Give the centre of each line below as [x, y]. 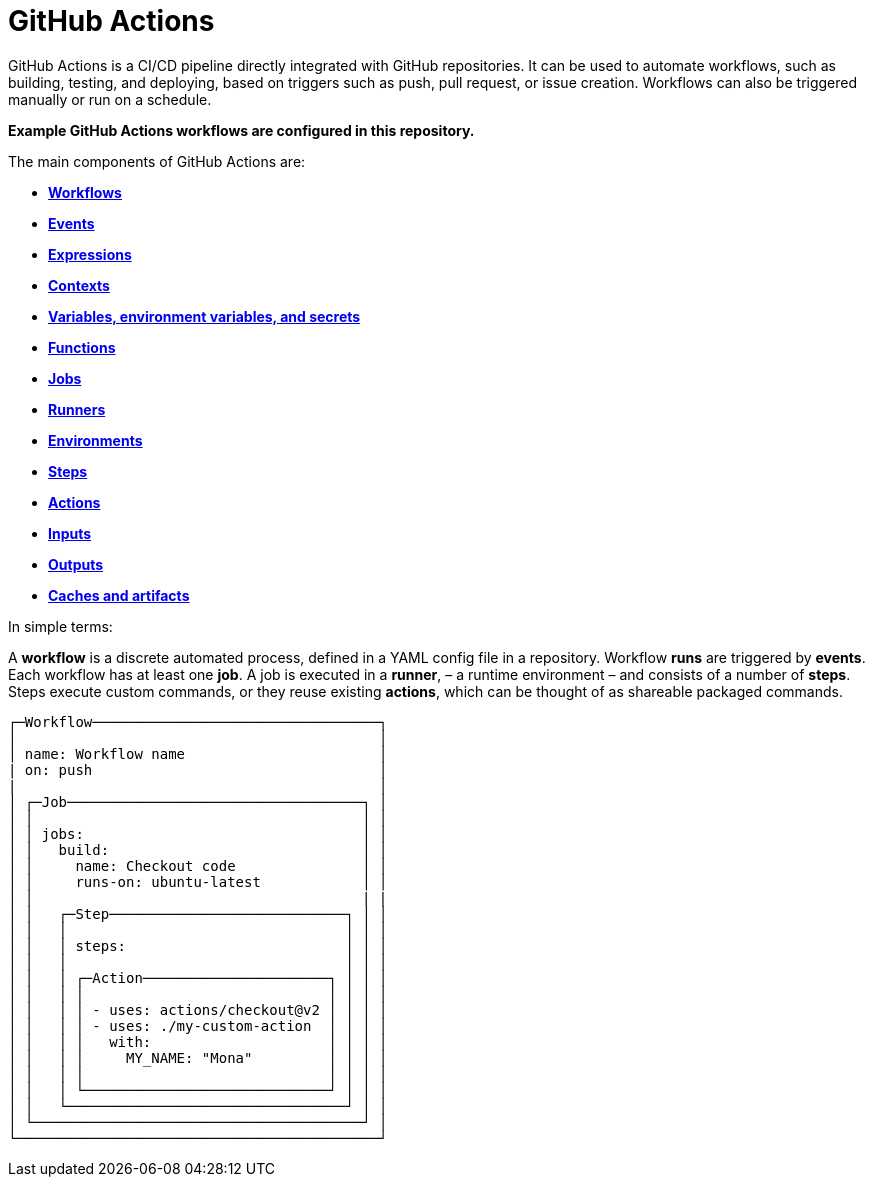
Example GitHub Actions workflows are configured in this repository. [241, 130]
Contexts [79, 285]
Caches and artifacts [119, 595]
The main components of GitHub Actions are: [157, 161]
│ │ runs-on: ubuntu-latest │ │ [198, 881]
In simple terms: [60, 626]
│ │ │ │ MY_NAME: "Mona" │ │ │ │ [198, 1057]
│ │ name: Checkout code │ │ [198, 865]
